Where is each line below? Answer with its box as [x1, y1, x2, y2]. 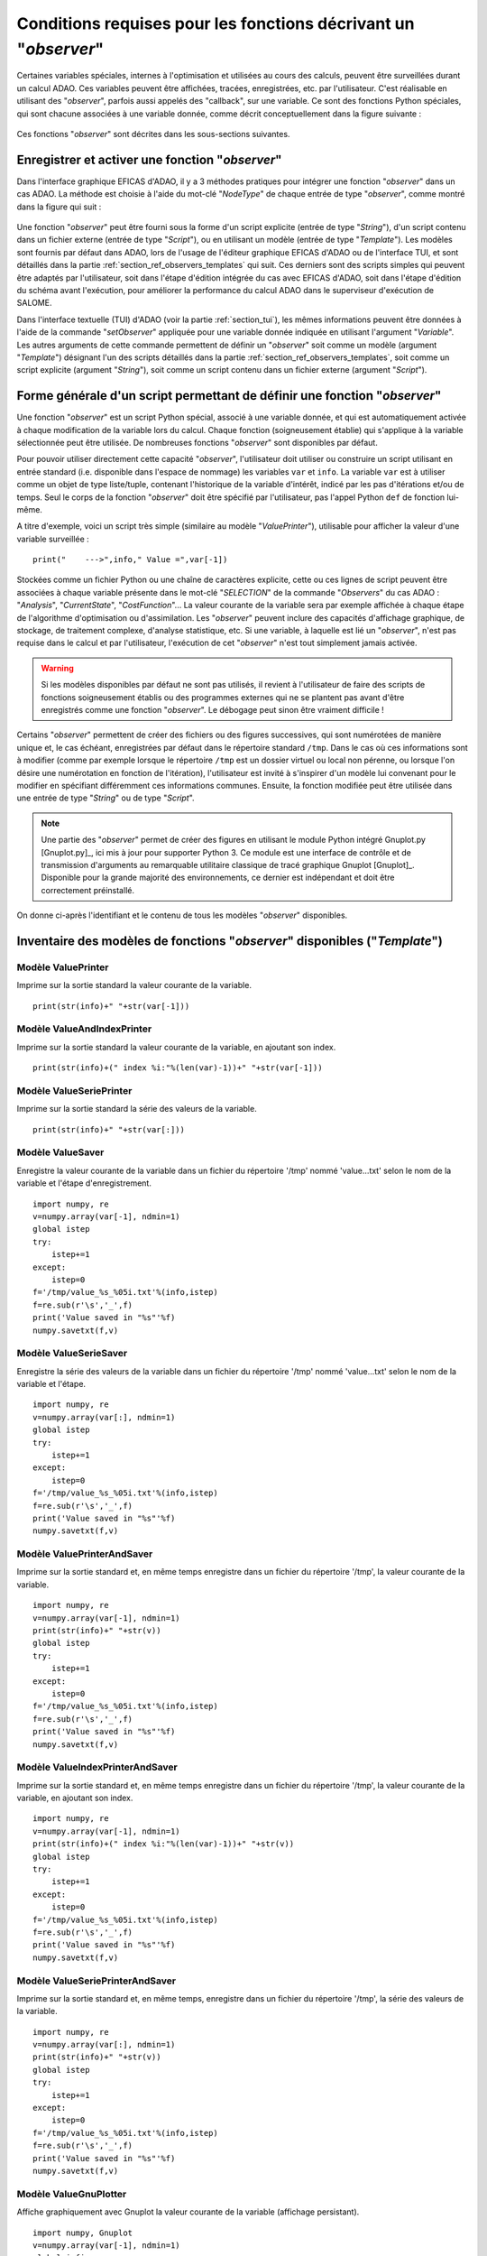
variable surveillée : [16, 533, 89, 544]
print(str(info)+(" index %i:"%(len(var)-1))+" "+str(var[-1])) [32, 1063, 324, 1073]
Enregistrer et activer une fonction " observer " [16, 152, 282, 167]
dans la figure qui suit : [16, 201, 102, 212]
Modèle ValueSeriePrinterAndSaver [16, 1974, 176, 1987]
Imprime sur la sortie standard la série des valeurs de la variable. [16, 1104, 257, 1114]
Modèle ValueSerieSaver [16, 1347, 128, 1360]
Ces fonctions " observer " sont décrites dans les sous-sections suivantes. [16, 128, 290, 139]
